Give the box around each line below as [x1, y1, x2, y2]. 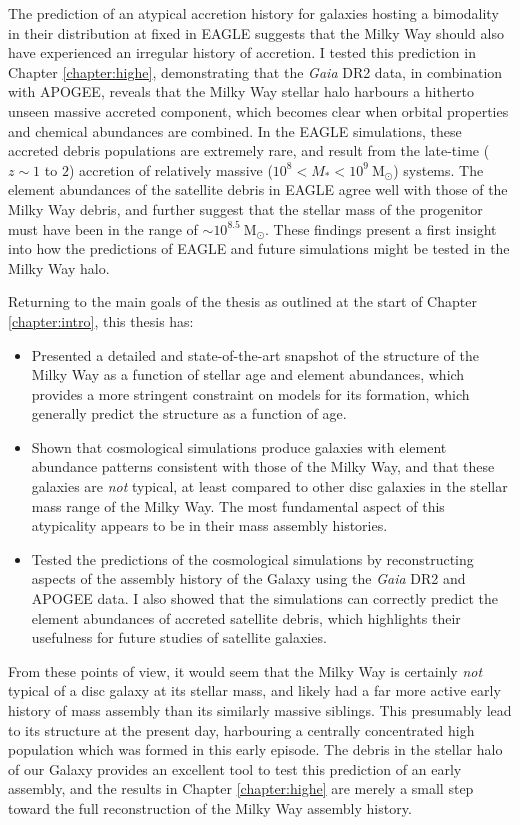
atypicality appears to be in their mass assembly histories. [31, 515, 388, 536]
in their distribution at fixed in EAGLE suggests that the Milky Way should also [8, 22, 504, 43]
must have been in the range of [8, 218, 198, 239]
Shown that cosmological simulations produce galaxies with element [31, 436, 447, 457]
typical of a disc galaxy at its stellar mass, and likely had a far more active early [8, 680, 501, 701]
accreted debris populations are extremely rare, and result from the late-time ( [8, 140, 490, 161]
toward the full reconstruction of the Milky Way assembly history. [8, 797, 412, 818]
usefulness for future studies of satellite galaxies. [31, 627, 327, 648]
